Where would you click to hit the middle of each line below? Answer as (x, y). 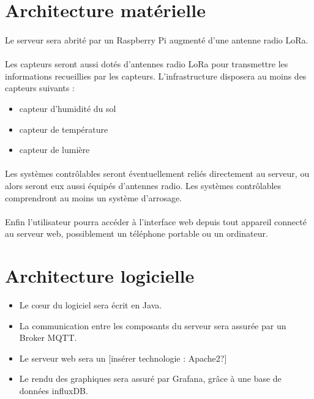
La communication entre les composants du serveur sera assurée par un (153, 325)
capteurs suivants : (40, 88)
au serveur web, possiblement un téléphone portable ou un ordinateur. (136, 233)
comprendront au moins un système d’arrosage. (94, 197)
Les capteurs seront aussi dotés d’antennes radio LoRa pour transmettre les (147, 64)
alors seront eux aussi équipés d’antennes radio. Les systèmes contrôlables (143, 185)
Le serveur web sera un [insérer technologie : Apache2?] (123, 358)
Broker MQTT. (48, 337)
